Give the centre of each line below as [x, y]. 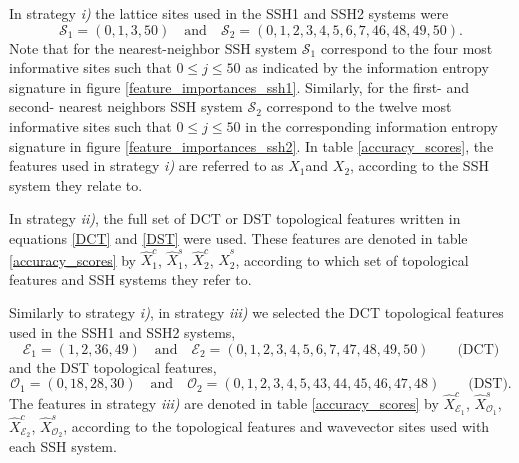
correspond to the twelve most [359, 106]
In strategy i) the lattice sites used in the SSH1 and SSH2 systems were [229, 13]
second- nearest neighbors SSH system [126, 106]
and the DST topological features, [113, 366]
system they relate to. [76, 184]
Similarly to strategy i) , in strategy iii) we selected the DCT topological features [256, 312]
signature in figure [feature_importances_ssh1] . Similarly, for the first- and [239, 86]
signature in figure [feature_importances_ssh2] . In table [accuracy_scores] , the [251, 145]
